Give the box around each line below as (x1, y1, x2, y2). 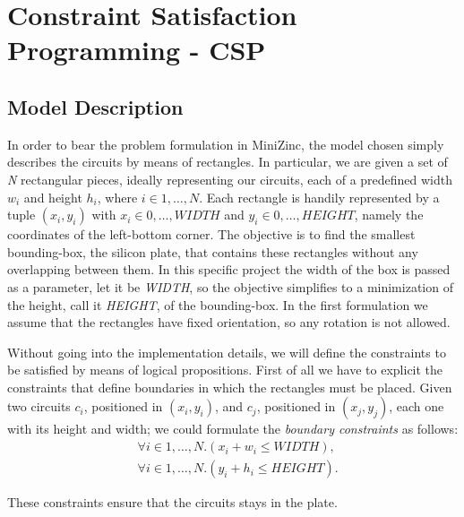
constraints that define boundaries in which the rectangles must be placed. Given (7, 377, 452, 396)
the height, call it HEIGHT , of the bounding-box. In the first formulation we (7, 295, 428, 314)
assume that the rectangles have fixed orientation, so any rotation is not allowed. (7, 313, 451, 332)
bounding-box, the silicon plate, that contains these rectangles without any (7, 242, 418, 261)
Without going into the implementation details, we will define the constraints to (7, 342, 446, 361)
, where (97, 187, 138, 206)
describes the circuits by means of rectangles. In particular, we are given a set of (7, 152, 448, 171)
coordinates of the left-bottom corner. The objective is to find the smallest (7, 225, 416, 244)
